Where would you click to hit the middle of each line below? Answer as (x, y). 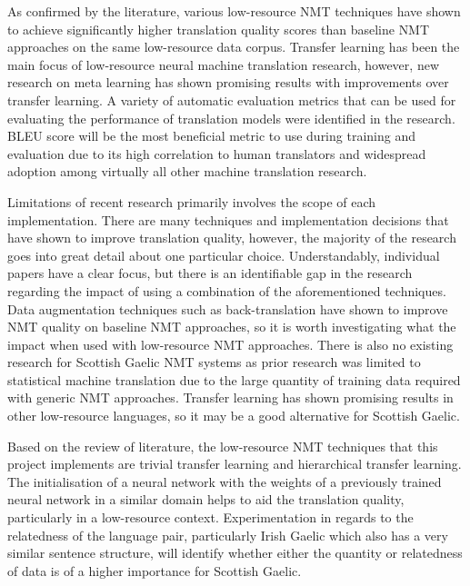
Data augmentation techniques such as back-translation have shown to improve (228, 308)
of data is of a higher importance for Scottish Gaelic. (155, 570)
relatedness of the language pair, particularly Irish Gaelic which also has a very (228, 535)
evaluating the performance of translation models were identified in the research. (231, 118)
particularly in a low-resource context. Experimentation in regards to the (210, 517)
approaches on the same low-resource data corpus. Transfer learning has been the (234, 47)
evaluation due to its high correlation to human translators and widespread (217, 153)
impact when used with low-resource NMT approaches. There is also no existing (230, 344)
